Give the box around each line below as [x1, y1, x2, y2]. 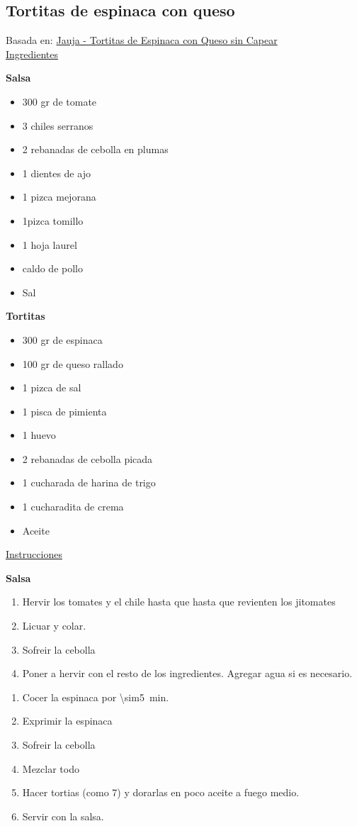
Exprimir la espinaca [22, 713, 113, 728]
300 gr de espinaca [22, 332, 103, 347]
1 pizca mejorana [22, 189, 96, 204]
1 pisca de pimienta [22, 403, 107, 418]
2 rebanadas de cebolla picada [22, 451, 153, 466]
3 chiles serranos [22, 118, 93, 133]
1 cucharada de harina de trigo [22, 475, 156, 490]
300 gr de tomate [22, 94, 97, 108]
